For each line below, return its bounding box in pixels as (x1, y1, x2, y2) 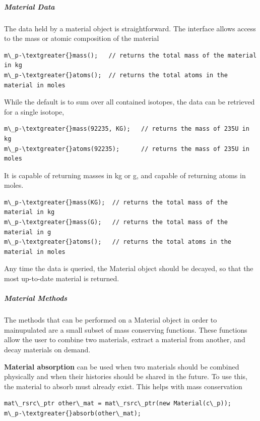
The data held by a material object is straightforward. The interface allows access (4, 23, 256, 33)
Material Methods (4, 293, 68, 303)
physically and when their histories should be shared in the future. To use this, (4, 371, 247, 382)
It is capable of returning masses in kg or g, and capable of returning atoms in (4, 170, 246, 180)
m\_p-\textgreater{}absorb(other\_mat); (4, 409, 142, 417)
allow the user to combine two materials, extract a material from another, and (4, 334, 245, 345)
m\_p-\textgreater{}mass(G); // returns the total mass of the (4, 219, 228, 226)
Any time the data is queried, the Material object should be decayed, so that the (4, 263, 253, 274)
